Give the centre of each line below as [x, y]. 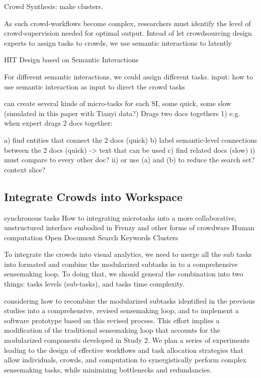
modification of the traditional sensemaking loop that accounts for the [112, 330]
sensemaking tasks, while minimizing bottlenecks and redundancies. [108, 369]
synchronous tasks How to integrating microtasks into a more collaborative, [120, 217]
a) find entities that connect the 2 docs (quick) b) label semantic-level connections [131, 139]
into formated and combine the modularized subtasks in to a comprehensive [121, 264]
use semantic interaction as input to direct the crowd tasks [95, 86]
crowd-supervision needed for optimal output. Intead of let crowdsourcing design [128, 33]
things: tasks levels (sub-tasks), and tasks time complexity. [94, 284]
